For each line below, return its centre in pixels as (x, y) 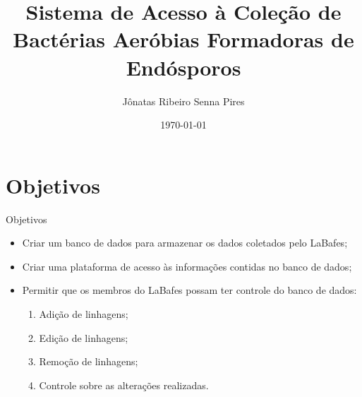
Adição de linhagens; (84, 314)
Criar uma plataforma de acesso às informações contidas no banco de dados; (187, 266)
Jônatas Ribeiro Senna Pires (183, 101)
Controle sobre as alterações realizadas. (124, 385)
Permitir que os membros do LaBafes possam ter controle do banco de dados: (189, 290)
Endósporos (183, 67)
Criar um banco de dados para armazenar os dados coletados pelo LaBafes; (185, 243)
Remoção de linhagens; (89, 361)
